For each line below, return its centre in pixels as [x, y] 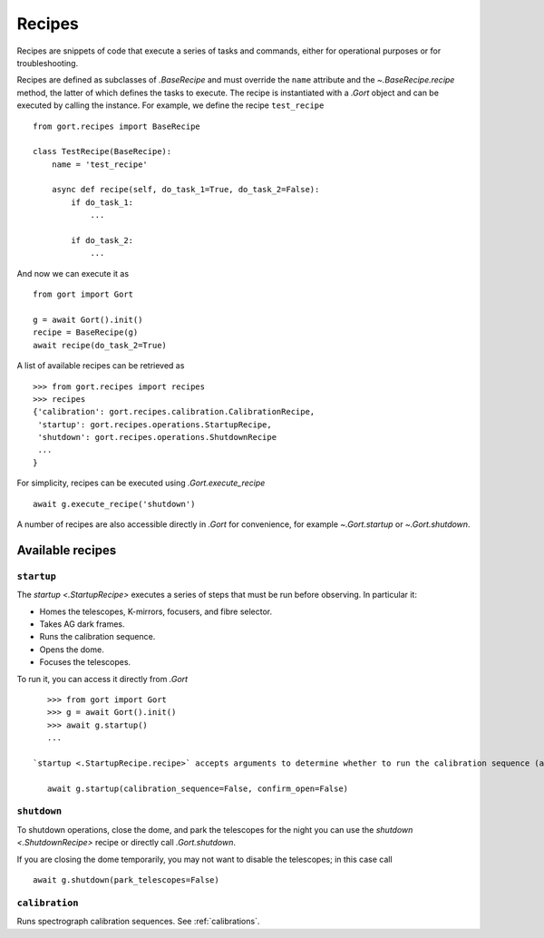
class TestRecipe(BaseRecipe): [102, 151]
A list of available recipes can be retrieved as [101, 366]
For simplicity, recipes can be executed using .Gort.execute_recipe [141, 483]
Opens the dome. [72, 650]
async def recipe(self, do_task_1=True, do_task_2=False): [185, 190]
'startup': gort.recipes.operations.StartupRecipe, [155, 425]
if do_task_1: [102, 202]
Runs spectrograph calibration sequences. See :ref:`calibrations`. [138, 922]
